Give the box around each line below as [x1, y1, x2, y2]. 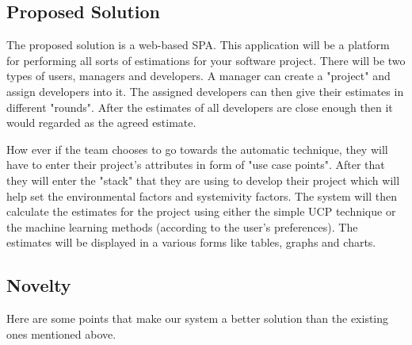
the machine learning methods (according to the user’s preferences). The [6, 218, 358, 235]
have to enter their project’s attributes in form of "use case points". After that [6, 156, 385, 173]
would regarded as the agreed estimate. [6, 114, 196, 131]
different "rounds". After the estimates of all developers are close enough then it [6, 98, 393, 115]
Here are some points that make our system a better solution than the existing [6, 310, 389, 327]
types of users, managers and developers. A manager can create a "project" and [6, 67, 391, 84]
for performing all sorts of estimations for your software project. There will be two [6, 52, 406, 68]
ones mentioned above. [6, 325, 116, 342]
